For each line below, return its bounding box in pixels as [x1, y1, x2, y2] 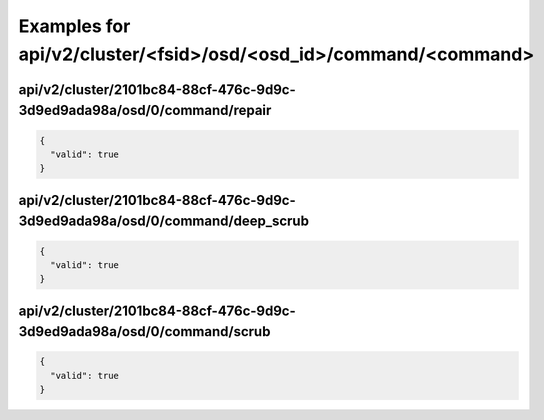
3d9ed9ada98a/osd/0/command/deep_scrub [18, 213, 310, 230]
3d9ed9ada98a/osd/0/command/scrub [18, 323, 271, 340]
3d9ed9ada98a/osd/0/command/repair [18, 102, 272, 119]
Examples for [18, 15, 131, 37]
